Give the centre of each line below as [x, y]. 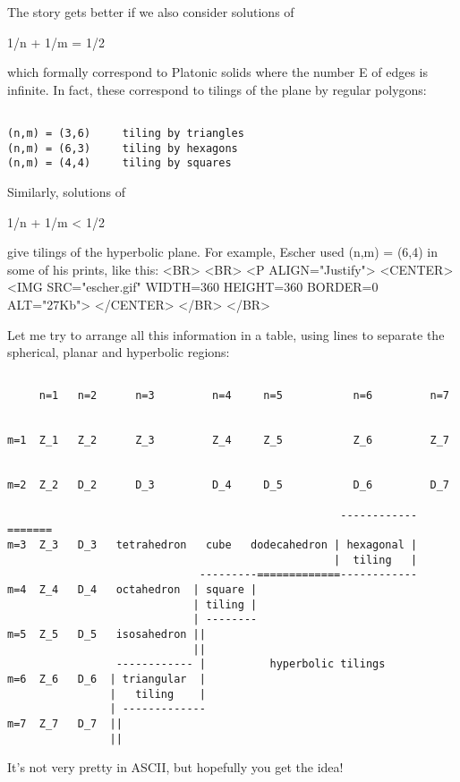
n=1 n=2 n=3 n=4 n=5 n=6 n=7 [244, 396]
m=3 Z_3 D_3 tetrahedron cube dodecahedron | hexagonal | [213, 544]
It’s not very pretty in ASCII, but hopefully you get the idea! [175, 767]
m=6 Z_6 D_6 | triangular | [106, 679]
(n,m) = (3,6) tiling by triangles [126, 134]
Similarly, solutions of [67, 191]
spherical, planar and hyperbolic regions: [119, 352]
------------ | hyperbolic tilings [251, 664]
